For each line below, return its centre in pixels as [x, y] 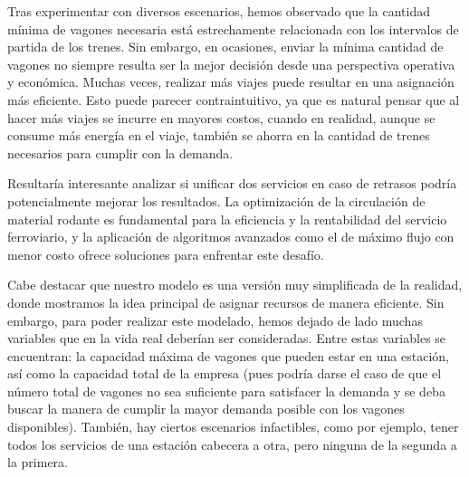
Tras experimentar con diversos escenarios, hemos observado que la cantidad [219, 11]
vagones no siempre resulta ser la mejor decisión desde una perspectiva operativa [231, 64]
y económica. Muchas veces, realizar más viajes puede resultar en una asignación [231, 82]
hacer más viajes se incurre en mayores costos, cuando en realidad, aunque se [221, 117]
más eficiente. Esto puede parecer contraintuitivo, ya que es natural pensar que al [234, 99]
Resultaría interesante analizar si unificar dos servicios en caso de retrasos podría [232, 183]
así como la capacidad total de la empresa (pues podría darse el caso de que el [225, 373]
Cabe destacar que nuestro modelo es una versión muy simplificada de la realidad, [235, 285]
